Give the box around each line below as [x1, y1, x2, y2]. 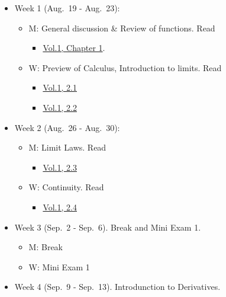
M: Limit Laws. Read [28, 141, 106, 154]
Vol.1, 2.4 [43, 200, 77, 213]
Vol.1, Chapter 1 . [43, 41, 105, 54]
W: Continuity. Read [28, 181, 104, 193]
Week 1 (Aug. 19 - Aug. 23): [14, 2, 120, 14]
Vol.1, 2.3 [43, 161, 77, 173]
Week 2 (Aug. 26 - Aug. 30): [14, 121, 120, 133]
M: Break [28, 241, 63, 253]
